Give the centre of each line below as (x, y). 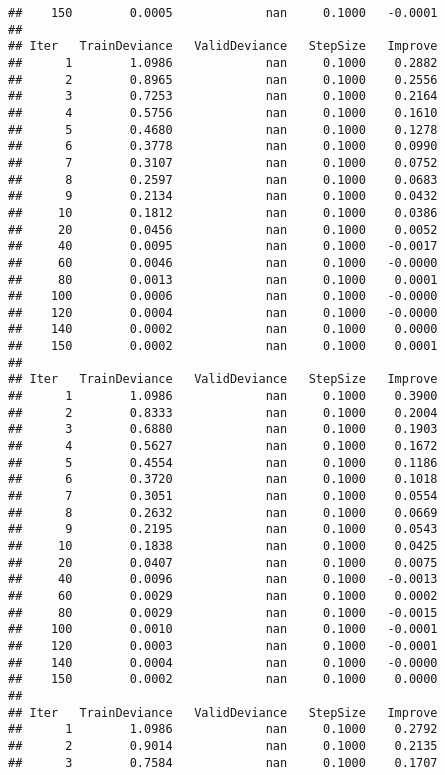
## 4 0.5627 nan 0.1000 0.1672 (223, 446)
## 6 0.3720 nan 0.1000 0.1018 (223, 479)
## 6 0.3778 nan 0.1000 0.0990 (223, 146)
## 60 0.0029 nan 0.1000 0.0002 (223, 595)
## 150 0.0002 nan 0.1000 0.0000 (223, 679)
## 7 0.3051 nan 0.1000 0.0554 (223, 496)
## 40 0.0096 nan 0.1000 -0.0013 (223, 579)
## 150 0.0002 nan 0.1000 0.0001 (223, 346)
